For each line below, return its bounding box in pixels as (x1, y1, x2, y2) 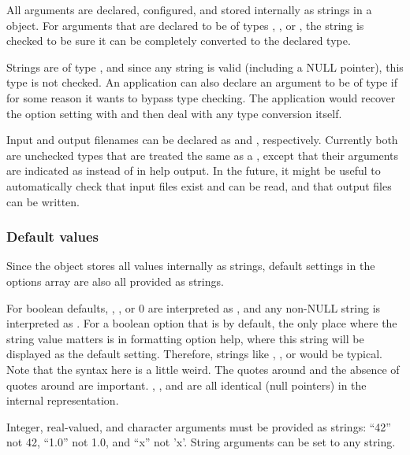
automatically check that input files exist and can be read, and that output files (6, 177, 392, 194)
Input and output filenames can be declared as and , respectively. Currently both (6, 131, 398, 148)
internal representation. (6, 392, 119, 409)
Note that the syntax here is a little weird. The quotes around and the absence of (6, 361, 400, 377)
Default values (6, 227, 99, 246)
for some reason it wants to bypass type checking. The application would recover (6, 89, 396, 105)
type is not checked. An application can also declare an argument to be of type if (6, 74, 398, 91)
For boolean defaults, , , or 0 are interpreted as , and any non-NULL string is (6, 299, 381, 316)
